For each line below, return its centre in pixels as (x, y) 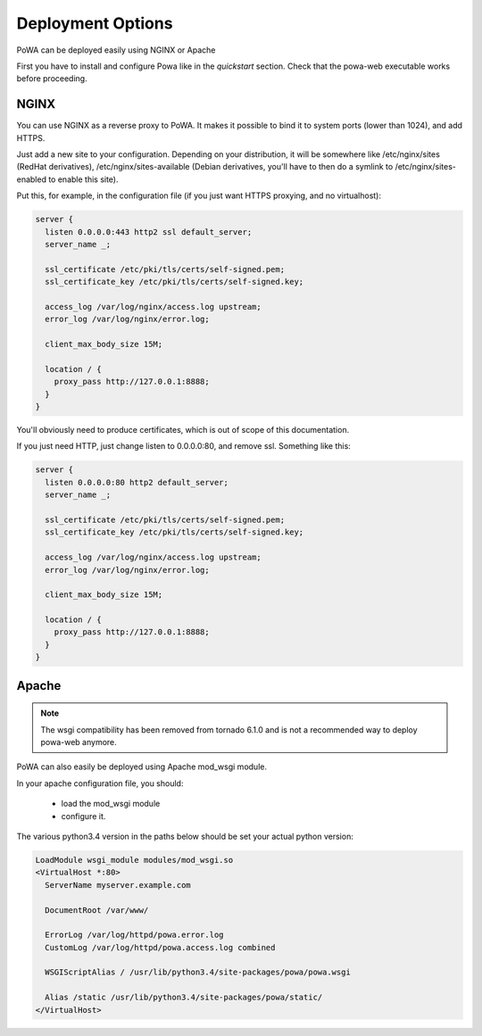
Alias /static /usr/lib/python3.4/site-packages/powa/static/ (184, 998)
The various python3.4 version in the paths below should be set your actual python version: (185, 836)
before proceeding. (52, 79)
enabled (31, 179)
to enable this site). (83, 179)
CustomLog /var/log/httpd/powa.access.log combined (160, 947)
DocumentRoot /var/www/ (97, 910)
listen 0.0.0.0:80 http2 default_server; (137, 482)
